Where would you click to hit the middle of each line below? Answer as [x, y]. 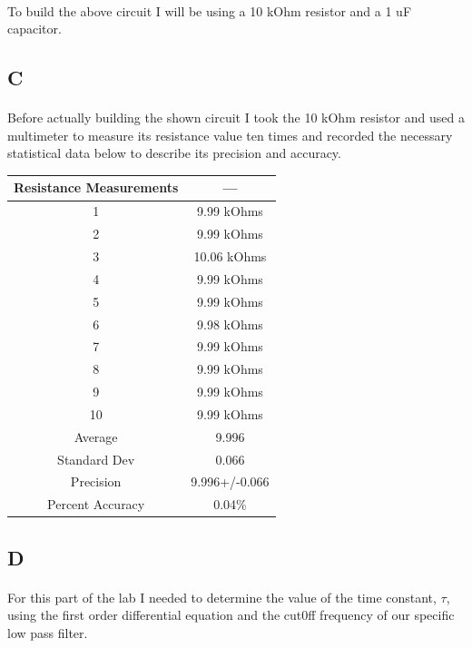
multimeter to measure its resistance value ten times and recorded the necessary [230, 135]
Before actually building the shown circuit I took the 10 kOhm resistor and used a [236, 118]
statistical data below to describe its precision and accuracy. [174, 153]
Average [96, 436]
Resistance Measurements [96, 187]
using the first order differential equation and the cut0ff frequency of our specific [231, 615]
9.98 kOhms [230, 324]
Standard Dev [96, 459]
